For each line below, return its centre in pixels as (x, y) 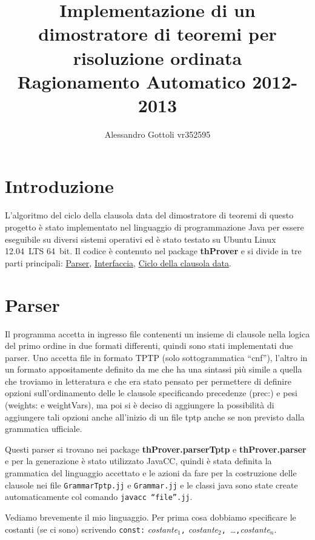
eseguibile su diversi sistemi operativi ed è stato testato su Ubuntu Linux (141, 239)
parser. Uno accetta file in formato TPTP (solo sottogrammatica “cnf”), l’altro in (156, 357)
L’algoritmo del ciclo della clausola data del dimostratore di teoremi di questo (149, 215)
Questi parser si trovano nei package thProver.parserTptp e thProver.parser (156, 449)
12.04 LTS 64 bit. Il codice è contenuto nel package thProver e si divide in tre (153, 251)
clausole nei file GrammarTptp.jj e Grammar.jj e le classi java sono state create (151, 484)
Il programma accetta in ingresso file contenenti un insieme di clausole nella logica (157, 333)
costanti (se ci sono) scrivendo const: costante (91, 529)
